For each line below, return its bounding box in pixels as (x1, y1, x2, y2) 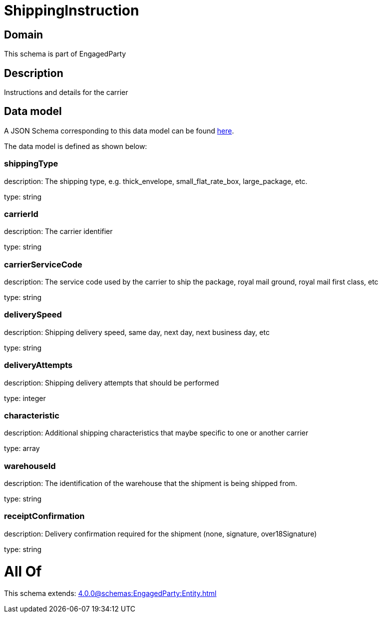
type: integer (4, 393, 46, 402)
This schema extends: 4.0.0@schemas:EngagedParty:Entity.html (4, 589, 217, 598)
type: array (4, 444, 40, 453)
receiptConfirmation (4, 511, 85, 521)
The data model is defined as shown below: (4, 141, 147, 150)
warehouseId (4, 460, 56, 471)
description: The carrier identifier (4, 227, 113, 236)
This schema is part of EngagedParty (4, 49, 126, 58)
